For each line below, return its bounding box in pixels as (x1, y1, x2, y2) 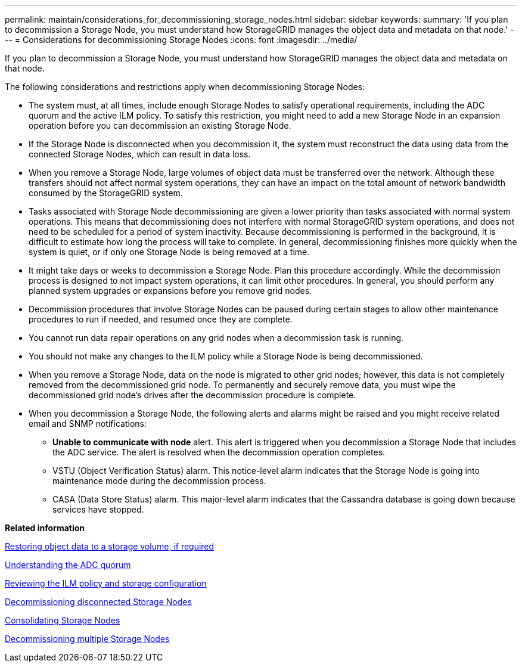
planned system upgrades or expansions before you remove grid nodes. (29, 286, 312, 296)
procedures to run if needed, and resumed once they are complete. (29, 314, 293, 324)
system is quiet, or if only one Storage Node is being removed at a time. (29, 247, 310, 257)
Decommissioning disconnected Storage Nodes (5, 597, 192, 607)
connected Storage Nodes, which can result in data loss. (29, 149, 251, 159)
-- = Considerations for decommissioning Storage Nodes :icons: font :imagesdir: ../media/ (5, 35, 358, 45)
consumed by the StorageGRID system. (29, 188, 183, 198)
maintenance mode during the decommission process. (52, 476, 266, 486)
